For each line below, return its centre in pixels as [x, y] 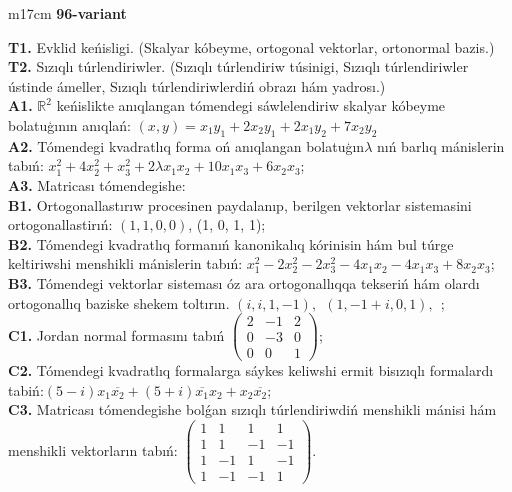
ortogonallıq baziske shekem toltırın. [119, 302]
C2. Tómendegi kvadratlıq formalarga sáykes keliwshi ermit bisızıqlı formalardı [251, 370]
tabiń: [26, 389]
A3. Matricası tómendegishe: [97, 184]
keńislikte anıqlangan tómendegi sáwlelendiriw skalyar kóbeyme [251, 105]
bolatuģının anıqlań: [69, 124]
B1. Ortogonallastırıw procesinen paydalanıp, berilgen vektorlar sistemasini [240, 204]
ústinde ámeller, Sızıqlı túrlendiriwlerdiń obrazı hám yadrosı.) [197, 85]
